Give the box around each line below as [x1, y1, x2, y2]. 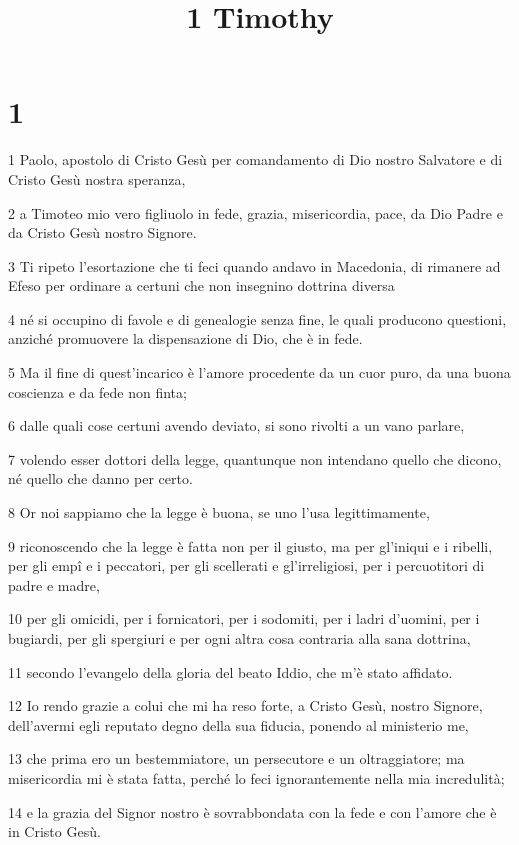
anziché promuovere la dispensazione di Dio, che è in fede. [8, 328, 363, 349]
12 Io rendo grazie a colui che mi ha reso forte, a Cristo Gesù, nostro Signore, [8, 695, 483, 716]
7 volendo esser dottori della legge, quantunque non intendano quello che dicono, [8, 448, 502, 469]
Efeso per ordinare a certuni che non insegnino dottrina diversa [8, 275, 395, 296]
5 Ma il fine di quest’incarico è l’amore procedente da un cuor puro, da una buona [8, 362, 511, 383]
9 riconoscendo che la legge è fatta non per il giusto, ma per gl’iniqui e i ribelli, [8, 535, 493, 556]
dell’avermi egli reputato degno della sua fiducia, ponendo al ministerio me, [8, 714, 469, 735]
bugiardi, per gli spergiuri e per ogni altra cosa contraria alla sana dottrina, [8, 628, 471, 648]
